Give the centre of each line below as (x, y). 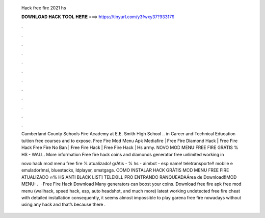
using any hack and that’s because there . (63, 205)
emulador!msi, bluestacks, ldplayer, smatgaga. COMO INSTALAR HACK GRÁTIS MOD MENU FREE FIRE (125, 170)
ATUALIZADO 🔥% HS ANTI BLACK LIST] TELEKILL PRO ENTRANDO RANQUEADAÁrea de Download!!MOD (129, 177)
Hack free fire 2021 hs (44, 8)
